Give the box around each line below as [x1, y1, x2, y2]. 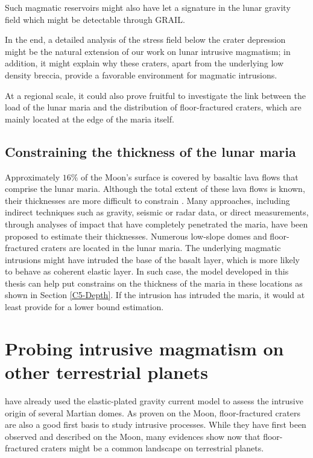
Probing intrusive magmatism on [5, 336, 284, 360]
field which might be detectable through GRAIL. [5, 13, 185, 25]
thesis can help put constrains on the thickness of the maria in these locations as [5, 276, 303, 289]
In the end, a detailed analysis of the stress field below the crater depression [5, 33, 286, 46]
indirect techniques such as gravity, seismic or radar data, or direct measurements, [5, 206, 309, 218]
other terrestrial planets [5, 360, 208, 384]
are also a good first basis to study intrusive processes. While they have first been [5, 418, 306, 431]
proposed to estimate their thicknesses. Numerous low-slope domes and [5, 229, 267, 242]
